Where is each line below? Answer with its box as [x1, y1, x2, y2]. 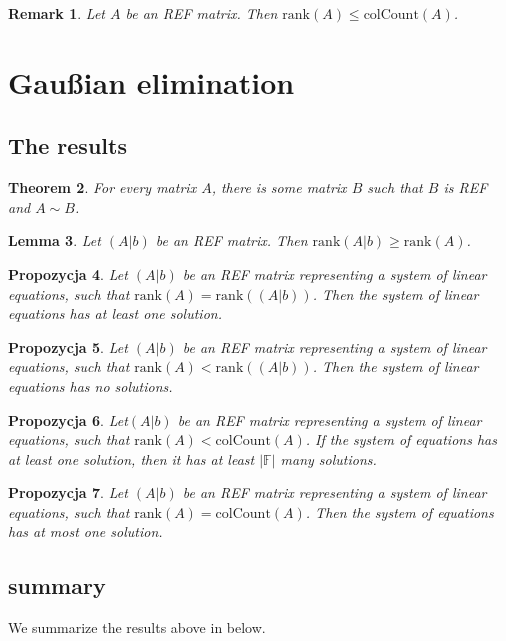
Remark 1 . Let [8, 3, 105, 23]
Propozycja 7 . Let [8, 482, 128, 503]
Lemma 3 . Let [8, 230, 101, 251]
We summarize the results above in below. [8, 617, 266, 638]
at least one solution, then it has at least [8, 448, 255, 469]
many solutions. [280, 448, 377, 469]
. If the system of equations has [305, 429, 497, 450]
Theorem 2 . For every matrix [8, 177, 197, 198]
